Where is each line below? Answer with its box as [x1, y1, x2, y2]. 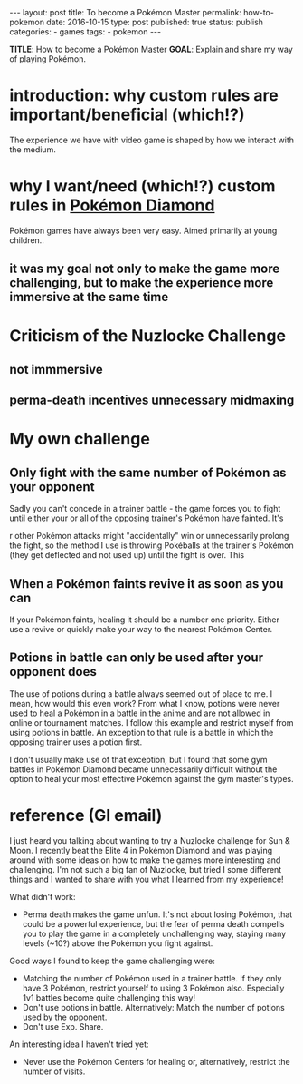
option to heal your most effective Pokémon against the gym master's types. [9, 773, 294, 784]
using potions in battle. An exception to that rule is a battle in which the [9, 727, 274, 737]
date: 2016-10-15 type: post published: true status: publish [46, 16, 264, 27]
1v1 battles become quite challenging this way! [22, 991, 196, 1003]
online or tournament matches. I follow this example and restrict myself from [9, 717, 294, 728]
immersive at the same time [9, 289, 169, 305]
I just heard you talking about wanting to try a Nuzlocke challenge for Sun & [9, 835, 291, 845]
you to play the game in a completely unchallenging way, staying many [22, 928, 287, 939]
